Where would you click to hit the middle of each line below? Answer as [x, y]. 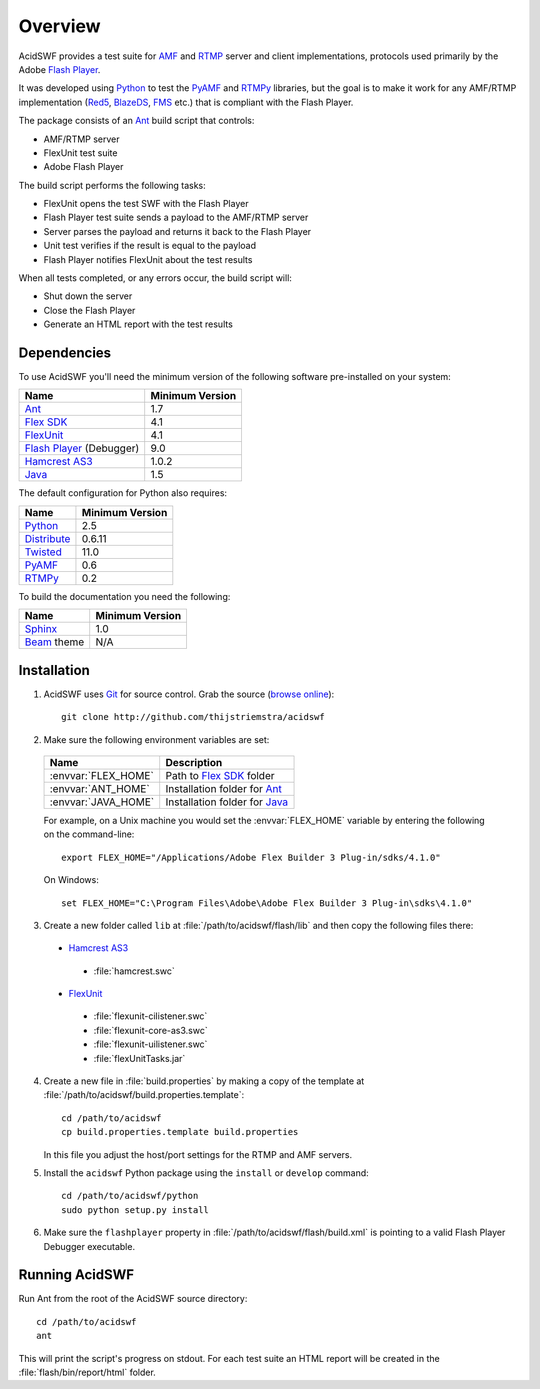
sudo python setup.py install [135, 1209]
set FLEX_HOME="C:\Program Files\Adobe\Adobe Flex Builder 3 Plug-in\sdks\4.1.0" [267, 903]
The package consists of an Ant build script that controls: [136, 121]
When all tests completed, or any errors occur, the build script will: [155, 278]
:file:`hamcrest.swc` [134, 971]
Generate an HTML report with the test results [138, 324]
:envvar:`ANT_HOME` [99, 788]
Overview [59, 26]
